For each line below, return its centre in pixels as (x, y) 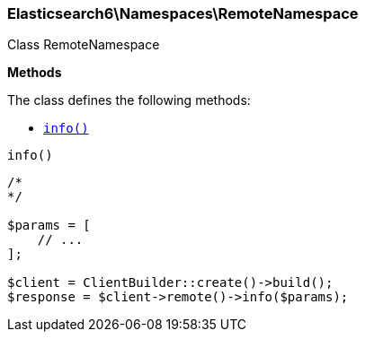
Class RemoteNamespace (84, 45)
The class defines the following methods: (129, 100)
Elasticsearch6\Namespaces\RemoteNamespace (183, 13)
